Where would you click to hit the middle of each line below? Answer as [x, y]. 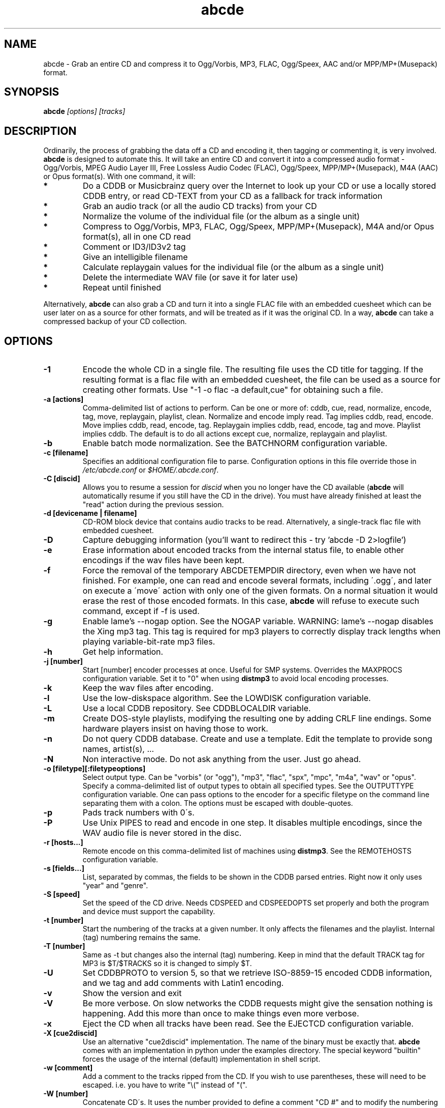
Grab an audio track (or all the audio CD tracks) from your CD [200, 206]
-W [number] [66, 1094]
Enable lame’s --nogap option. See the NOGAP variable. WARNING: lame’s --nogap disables [258, 621]
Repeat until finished [122, 288]
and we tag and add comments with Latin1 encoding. [183, 983]
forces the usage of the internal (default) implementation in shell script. [201, 1059]
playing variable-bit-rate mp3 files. [149, 642]
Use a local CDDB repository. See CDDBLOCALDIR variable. [197, 708]
